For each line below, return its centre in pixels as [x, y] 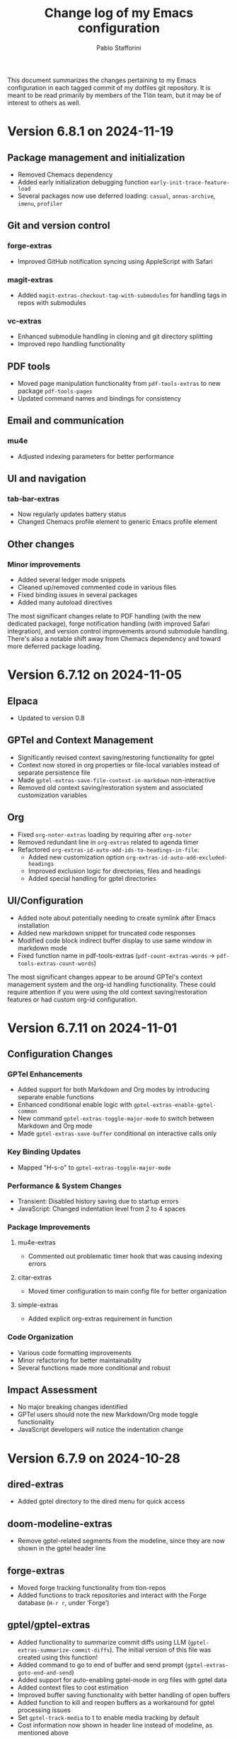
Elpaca [23, 701]
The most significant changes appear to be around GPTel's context [105, 977]
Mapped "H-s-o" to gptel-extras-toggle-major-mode [94, 1167]
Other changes [41, 544]
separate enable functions [56, 1097]
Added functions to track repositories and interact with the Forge [112, 1595]
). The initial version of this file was [160, 1650]
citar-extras [34, 1277]
